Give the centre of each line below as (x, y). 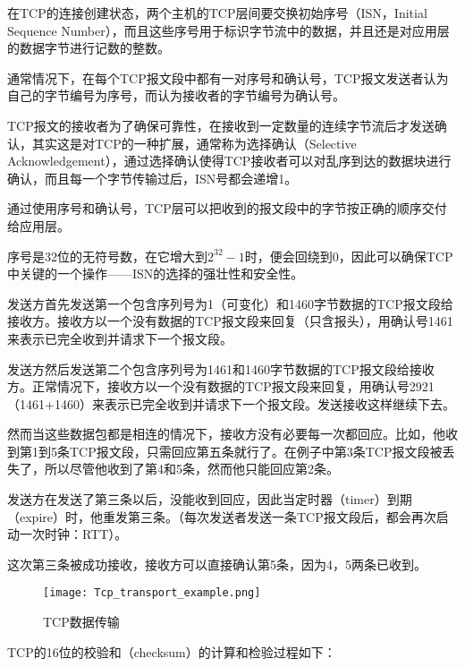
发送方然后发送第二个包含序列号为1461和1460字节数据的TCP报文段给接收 (221, 368)
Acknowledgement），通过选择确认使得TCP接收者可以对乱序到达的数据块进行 (229, 161)
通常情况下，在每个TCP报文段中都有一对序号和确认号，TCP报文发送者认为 (228, 77)
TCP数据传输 (81, 622)
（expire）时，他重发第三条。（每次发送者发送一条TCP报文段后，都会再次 (222, 516)
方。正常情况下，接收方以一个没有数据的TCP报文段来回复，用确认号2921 (221, 386)
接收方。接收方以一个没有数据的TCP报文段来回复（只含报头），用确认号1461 (230, 321)
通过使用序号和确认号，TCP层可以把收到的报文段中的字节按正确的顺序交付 (227, 208)
